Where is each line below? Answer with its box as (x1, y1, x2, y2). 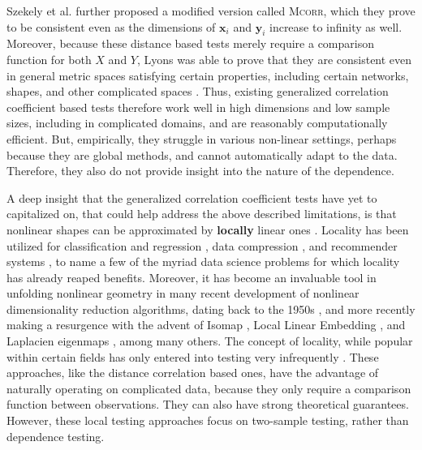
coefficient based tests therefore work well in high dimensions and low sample (6, 98, 390, 115)
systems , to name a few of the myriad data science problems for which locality (6, 253, 400, 270)
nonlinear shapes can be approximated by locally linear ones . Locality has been (6, 221, 409, 238)
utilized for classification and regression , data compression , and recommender (6, 237, 398, 254)
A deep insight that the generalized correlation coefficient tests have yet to (6, 189, 377, 206)
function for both (6, 50, 92, 67)
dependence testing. (6, 427, 105, 444)
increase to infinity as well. (269, 18, 403, 35)
